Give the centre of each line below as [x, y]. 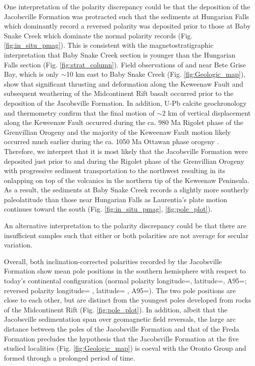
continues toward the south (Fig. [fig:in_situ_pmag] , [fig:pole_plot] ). [108, 209]
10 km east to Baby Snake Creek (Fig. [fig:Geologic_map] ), [156, 74]
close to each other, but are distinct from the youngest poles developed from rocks [127, 300]
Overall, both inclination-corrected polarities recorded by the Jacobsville [113, 261]
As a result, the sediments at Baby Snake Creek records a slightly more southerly [127, 190]
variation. [18, 245]
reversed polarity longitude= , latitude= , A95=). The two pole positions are [120, 290]
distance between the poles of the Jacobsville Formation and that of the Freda [122, 329]
